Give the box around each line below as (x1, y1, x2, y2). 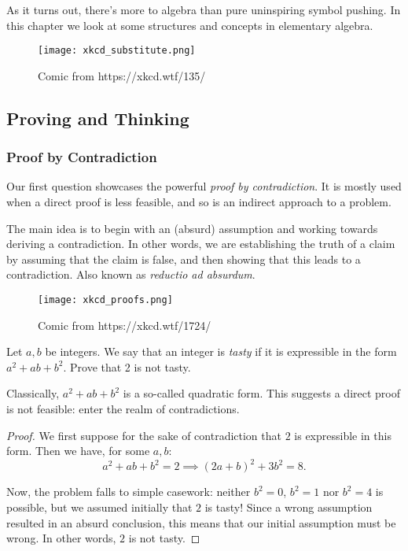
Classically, (6, 385, 60, 401)
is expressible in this (294, 427, 391, 443)
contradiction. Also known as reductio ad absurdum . (6, 266, 255, 283)
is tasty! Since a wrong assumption (204, 498, 373, 515)
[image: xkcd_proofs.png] (38, 294, 173, 305)
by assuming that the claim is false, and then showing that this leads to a (6, 250, 361, 267)
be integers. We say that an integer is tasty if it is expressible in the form (45, 343, 397, 360)
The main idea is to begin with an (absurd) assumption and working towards (6, 220, 378, 236)
